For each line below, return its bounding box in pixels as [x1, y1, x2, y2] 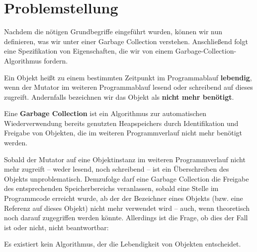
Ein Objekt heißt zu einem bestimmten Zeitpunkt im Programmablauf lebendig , [4, 72, 252, 82]
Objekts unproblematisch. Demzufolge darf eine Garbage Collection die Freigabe [4, 173, 249, 184]
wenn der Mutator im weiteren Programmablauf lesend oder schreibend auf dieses [4, 82, 253, 92]
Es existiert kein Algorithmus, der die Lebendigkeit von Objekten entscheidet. [4, 239, 241, 249]
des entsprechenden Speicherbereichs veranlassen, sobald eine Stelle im [4, 183, 219, 193]
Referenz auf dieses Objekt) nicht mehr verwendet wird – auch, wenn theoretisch [4, 202, 250, 213]
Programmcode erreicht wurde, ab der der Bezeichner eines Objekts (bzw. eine [4, 193, 243, 203]
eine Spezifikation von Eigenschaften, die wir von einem [4, 46, 173, 56]
